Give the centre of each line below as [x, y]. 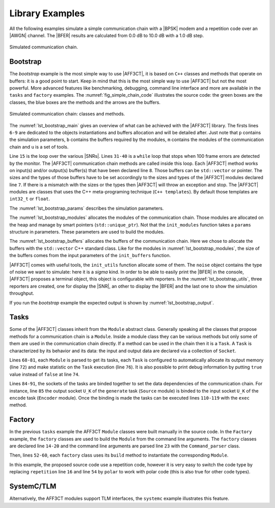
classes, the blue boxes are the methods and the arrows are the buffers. [85, 102]
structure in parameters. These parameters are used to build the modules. [87, 232]
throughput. [22, 293]
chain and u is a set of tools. [39, 147]
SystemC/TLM [33, 486]
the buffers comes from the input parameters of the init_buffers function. [90, 256]
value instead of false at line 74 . [45, 374]
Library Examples [47, 13]
